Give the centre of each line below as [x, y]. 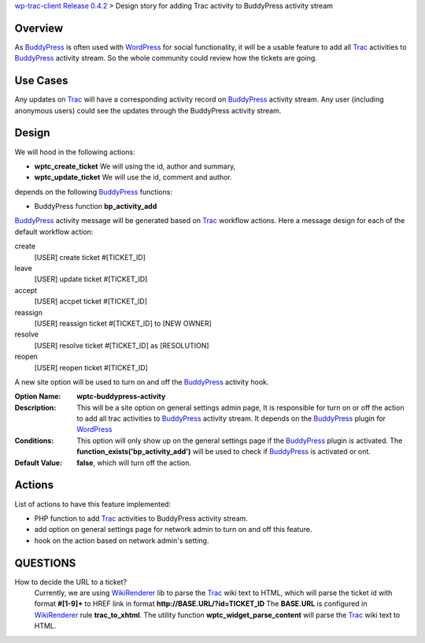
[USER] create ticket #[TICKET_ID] [90, 257]
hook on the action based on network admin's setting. [122, 541]
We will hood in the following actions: [75, 152]
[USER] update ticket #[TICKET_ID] [91, 279]
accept [26, 290]
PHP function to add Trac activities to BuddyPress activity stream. [141, 518]
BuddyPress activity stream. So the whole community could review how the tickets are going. [166, 58]
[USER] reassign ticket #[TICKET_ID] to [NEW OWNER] [123, 323]
